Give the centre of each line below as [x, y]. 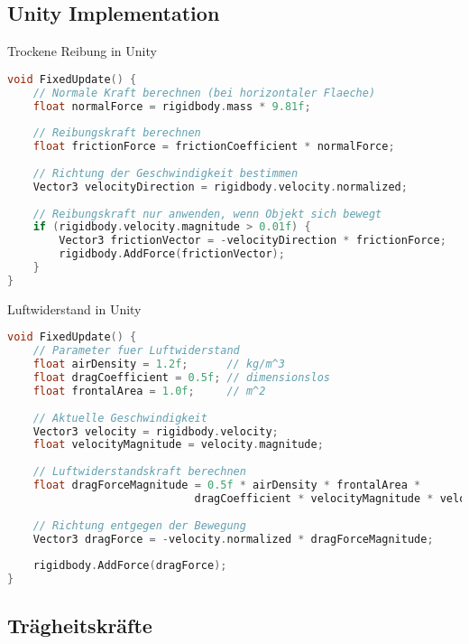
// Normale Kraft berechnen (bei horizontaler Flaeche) [204, 93]
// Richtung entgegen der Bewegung [139, 525]
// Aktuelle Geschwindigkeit [120, 418]
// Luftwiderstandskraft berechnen [139, 472]
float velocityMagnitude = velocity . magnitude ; [178, 445]
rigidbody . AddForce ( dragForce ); [130, 566]
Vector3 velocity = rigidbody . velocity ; [156, 431]
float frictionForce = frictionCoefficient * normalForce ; [214, 147]
